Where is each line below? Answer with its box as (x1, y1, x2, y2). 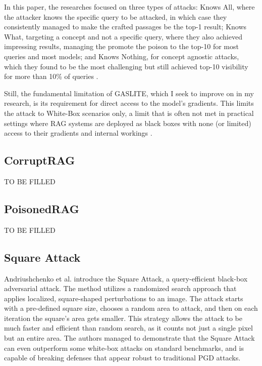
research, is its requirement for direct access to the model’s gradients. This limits (4, 98, 254, 108)
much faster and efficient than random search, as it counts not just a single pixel (4, 322, 253, 333)
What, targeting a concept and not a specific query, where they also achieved (4, 31, 242, 42)
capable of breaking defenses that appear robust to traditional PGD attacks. (4, 352, 241, 363)
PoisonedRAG (4, 200, 79, 216)
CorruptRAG (4, 152, 75, 168)
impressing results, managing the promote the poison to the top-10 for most (4, 41, 239, 52)
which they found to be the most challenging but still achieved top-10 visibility (4, 61, 248, 71)
